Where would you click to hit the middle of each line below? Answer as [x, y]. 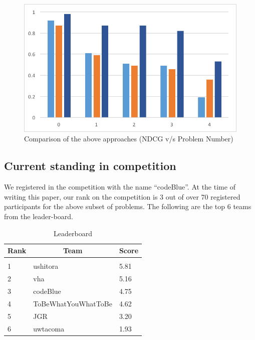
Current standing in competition [90, 166]
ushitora [46, 266]
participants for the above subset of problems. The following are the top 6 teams [128, 206]
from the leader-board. [39, 216]
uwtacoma [49, 328]
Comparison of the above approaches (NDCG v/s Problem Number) [129, 139]
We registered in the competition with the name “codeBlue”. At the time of [120, 187]
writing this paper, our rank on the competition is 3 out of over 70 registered [122, 196]
